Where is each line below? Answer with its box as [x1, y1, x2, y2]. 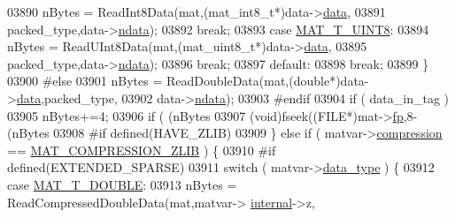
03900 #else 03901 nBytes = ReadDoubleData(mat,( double [7, 71, 330, 90]
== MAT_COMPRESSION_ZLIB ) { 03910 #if [7, 140, 276, 159]
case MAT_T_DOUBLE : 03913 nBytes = [7, 175, 237, 193]
